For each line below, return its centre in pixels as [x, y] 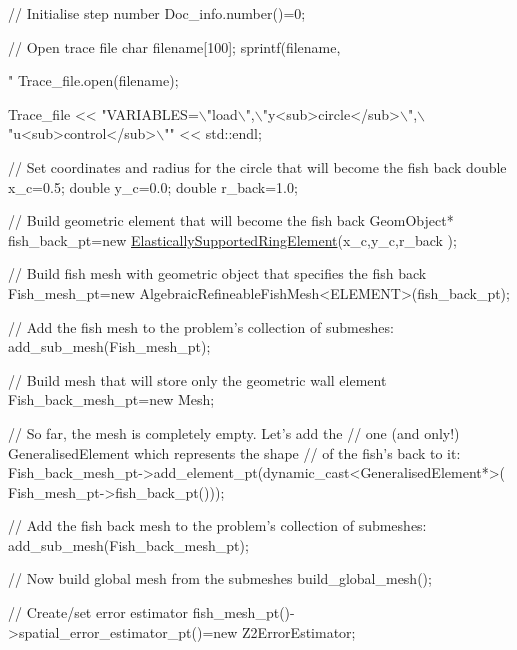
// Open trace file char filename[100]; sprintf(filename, [174, 46]
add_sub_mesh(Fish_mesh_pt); [109, 346]
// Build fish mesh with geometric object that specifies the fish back [217, 273]
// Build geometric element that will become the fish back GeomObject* [231, 220]
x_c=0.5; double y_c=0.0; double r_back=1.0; [153, 186]
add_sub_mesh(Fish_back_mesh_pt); [128, 544]
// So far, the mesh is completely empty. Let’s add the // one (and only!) [234, 432]
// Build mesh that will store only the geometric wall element [197, 379]
